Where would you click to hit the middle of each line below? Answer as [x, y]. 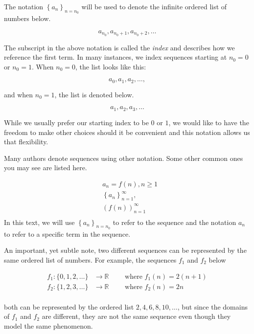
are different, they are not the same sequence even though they [136, 316]
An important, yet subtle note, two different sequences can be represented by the [125, 250]
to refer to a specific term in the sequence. [67, 234]
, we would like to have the [209, 122]
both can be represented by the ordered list [69, 306]
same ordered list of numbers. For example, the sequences [90, 260]
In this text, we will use [39, 222]
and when [19, 94]
